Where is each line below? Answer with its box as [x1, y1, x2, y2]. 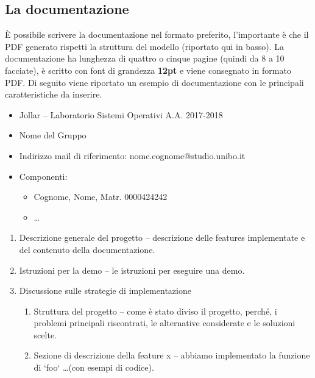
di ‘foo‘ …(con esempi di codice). [34, 361, 154, 374]
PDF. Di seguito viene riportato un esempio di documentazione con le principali [5, 76, 304, 88]
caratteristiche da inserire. [5, 88, 102, 101]
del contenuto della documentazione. [19, 243, 155, 255]
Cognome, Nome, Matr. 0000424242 [34, 190, 168, 203]
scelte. [34, 328, 57, 341]
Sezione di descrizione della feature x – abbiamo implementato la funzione [34, 349, 310, 362]
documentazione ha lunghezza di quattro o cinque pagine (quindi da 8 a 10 [5, 52, 285, 65]
